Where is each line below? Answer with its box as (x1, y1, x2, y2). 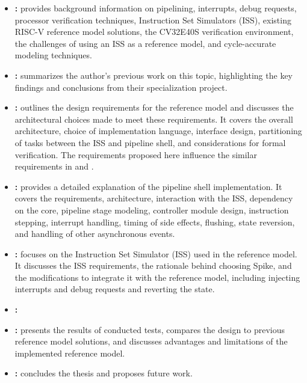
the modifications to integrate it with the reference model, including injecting (14, 271, 300, 283)
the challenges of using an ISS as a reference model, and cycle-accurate (14, 37, 276, 49)
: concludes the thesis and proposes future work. (14, 367, 193, 379)
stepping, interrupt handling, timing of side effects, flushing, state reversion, (14, 215, 295, 228)
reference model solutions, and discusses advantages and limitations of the (14, 335, 288, 348)
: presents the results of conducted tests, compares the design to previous (14, 323, 285, 336)
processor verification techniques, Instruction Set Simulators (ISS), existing (14, 13, 291, 26)
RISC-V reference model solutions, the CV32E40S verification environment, (14, 25, 294, 38)
